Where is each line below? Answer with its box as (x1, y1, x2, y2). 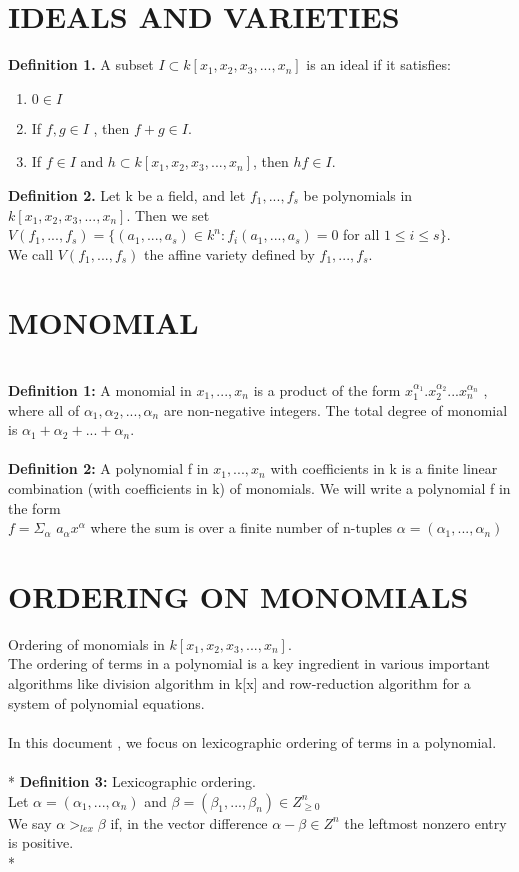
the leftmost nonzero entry (344, 812, 507, 833)
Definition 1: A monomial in (8, 380, 192, 400)
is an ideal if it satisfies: (306, 54, 451, 75)
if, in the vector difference (110, 812, 268, 833)
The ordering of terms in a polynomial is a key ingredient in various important (8, 653, 490, 674)
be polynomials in (303, 184, 413, 205)
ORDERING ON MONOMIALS (8, 575, 469, 616)
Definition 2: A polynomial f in (8, 458, 209, 479)
